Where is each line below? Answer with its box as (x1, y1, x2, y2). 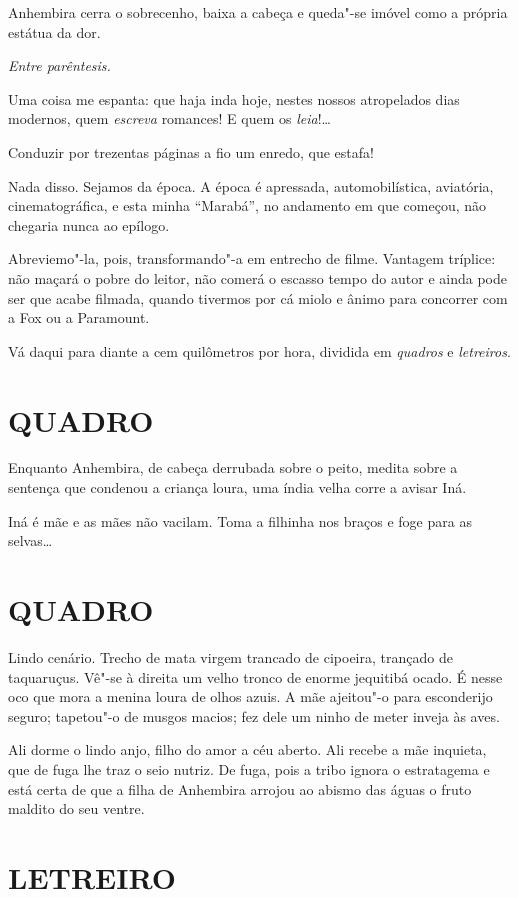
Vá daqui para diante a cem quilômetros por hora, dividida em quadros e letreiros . (8, 340, 511, 361)
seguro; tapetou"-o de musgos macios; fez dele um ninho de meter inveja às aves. (8, 705, 500, 726)
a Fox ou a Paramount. (8, 307, 150, 328)
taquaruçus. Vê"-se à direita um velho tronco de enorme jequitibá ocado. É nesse (8, 666, 503, 687)
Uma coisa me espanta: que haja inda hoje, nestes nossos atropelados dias (8, 88, 460, 109)
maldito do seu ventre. (8, 798, 145, 819)
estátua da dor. (8, 21, 101, 42)
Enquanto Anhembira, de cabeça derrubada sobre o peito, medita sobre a (8, 457, 458, 478)
